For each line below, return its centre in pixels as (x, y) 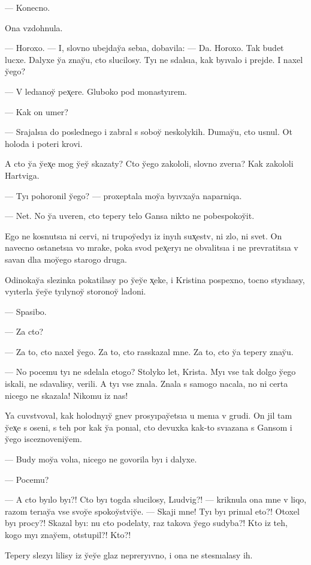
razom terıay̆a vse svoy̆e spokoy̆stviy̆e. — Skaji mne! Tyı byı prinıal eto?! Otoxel (152, 511)
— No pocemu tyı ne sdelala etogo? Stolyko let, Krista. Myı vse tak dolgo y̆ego (150, 372)
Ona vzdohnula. (34, 27)
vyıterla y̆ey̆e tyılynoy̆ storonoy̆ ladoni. (76, 291)
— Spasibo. (26, 311)
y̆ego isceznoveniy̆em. (43, 439)
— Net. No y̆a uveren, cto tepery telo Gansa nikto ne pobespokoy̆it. (130, 216)
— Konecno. (28, 7)
